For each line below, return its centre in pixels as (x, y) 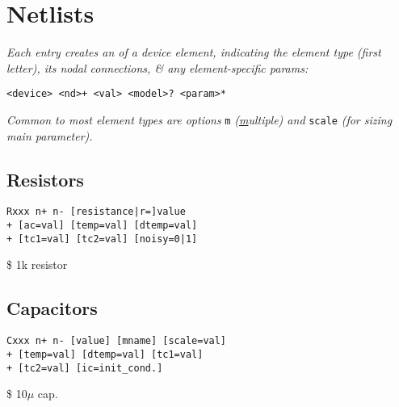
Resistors (45, 179)
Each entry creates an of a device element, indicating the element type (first (194, 52)
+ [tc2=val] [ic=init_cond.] (85, 368)
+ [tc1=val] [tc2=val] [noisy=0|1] (102, 239)
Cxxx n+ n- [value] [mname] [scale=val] (117, 341)
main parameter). (50, 135)
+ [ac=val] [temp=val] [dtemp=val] (102, 226)
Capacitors (52, 308)
